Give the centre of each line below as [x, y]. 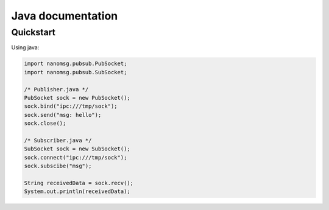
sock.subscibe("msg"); [58, 166]
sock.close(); [45, 124]
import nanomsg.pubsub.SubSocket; [76, 72]
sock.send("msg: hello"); [63, 115]
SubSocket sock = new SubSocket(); [77, 149]
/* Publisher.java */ [56, 89]
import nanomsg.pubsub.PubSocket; [76, 64]
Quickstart [34, 32]
